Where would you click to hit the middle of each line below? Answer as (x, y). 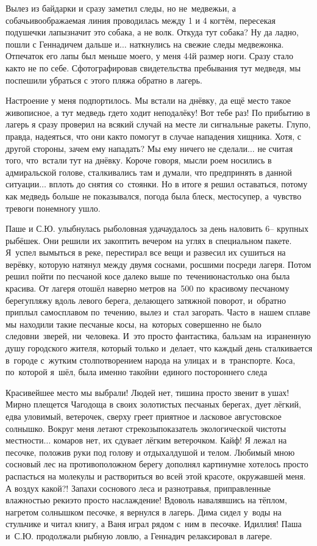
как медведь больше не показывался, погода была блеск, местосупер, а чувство (154, 196)
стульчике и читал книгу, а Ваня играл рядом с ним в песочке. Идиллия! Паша (154, 524)
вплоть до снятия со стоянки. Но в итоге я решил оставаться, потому (178, 184)
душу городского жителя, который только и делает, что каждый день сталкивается (159, 348)
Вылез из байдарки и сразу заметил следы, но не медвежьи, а (121, 8)
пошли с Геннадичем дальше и (63, 44)
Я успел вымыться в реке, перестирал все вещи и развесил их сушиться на (146, 252)
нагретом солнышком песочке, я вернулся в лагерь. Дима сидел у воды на (144, 512)
